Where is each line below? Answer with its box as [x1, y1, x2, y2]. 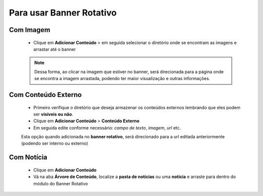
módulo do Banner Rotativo [33, 180, 88, 186]
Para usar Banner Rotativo [9, 7, 117, 18]
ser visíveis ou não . [33, 111, 74, 117]
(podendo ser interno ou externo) [21, 141, 89, 147]
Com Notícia [9, 153, 48, 162]
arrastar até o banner [33, 46, 76, 52]
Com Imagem [9, 26, 51, 34]
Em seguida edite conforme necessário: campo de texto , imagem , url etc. [33, 125, 181, 131]
